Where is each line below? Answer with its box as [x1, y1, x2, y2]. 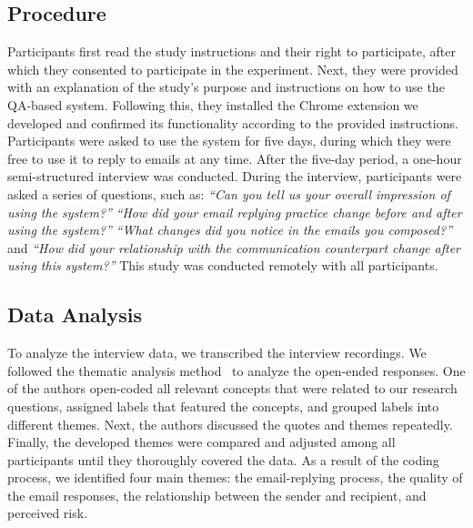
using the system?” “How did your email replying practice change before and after [7, 202, 462, 221]
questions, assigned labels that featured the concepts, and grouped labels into [7, 396, 439, 415]
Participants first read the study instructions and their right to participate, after [7, 42, 456, 61]
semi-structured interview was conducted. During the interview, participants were [7, 167, 462, 186]
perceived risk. [7, 503, 88, 523]
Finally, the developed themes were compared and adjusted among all [7, 432, 396, 452]
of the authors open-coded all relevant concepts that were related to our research [7, 379, 458, 398]
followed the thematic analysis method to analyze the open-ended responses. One [7, 360, 466, 380]
